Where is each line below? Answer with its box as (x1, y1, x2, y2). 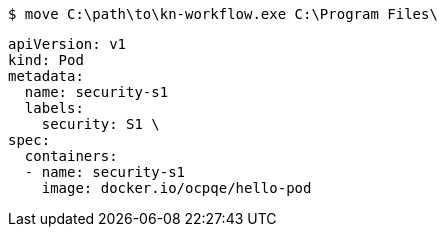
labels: (24, 100, 84, 116)
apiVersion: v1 (8, 36, 127, 52)
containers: (24, 148, 118, 164)
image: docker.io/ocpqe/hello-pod (41, 180, 312, 196)
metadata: (8, 68, 84, 84)
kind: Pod (8, 52, 84, 68)
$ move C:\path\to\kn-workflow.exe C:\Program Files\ (8, 6, 438, 22)
